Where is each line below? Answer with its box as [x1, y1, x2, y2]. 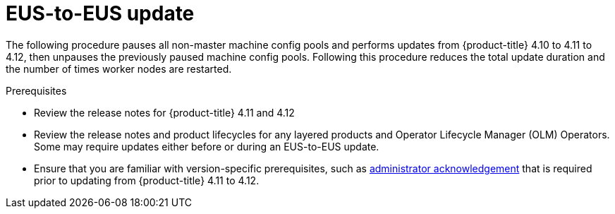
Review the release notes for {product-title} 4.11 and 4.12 [34, 106, 295, 119]
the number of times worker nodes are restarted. [6, 62, 232, 75]
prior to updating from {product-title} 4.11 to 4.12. [34, 174, 260, 186]
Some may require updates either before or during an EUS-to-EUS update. [34, 140, 379, 153]
